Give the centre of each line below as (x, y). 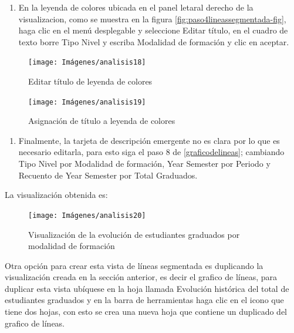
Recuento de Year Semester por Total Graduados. (108, 175)
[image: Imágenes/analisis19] (87, 102)
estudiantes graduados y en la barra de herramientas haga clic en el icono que (144, 300)
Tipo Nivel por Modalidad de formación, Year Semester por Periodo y (144, 164)
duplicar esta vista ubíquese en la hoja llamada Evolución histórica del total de (147, 288)
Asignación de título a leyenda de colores (102, 121)
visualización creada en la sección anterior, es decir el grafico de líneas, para (141, 277)
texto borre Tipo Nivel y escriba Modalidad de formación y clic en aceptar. (154, 41)
